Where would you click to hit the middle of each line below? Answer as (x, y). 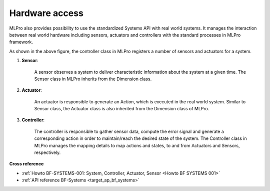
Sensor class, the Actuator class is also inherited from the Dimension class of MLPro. (122, 109)
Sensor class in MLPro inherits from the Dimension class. (93, 79)
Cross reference (26, 164)
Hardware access (46, 13)
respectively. (47, 152)
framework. (21, 42)
